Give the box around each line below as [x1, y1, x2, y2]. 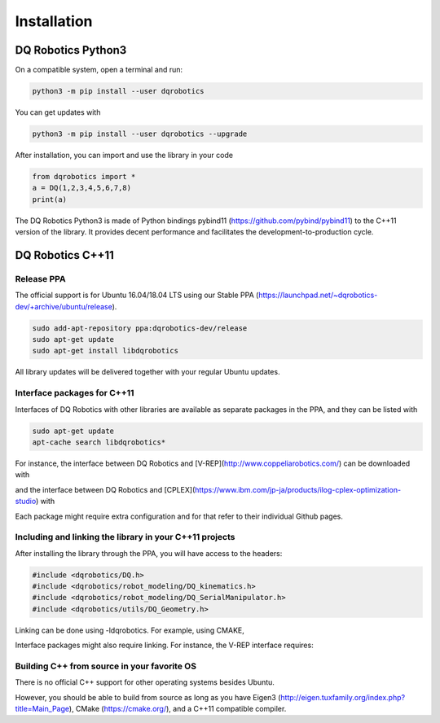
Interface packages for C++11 [15, 388, 134, 399]
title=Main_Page [15, 704, 69, 714]
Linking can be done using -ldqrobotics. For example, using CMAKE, [15, 625, 244, 635]
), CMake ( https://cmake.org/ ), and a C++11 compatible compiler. [68, 704, 287, 714]
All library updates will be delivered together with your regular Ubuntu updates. [15, 367, 280, 377]
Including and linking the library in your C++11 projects [15, 532, 235, 543]
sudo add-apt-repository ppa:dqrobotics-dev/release [32, 323, 248, 333]
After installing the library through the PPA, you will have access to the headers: [15, 548, 283, 558]
